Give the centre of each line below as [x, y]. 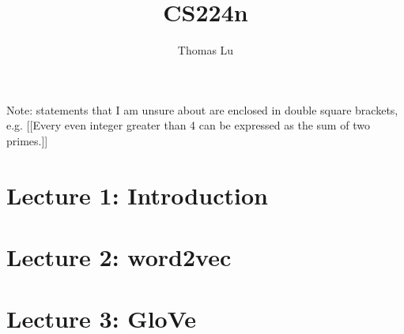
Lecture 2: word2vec [119, 257]
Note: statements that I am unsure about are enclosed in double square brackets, [202, 109]
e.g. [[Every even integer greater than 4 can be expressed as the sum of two [188, 125]
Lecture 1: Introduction [137, 195]
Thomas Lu [206, 50]
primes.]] [27, 140]
